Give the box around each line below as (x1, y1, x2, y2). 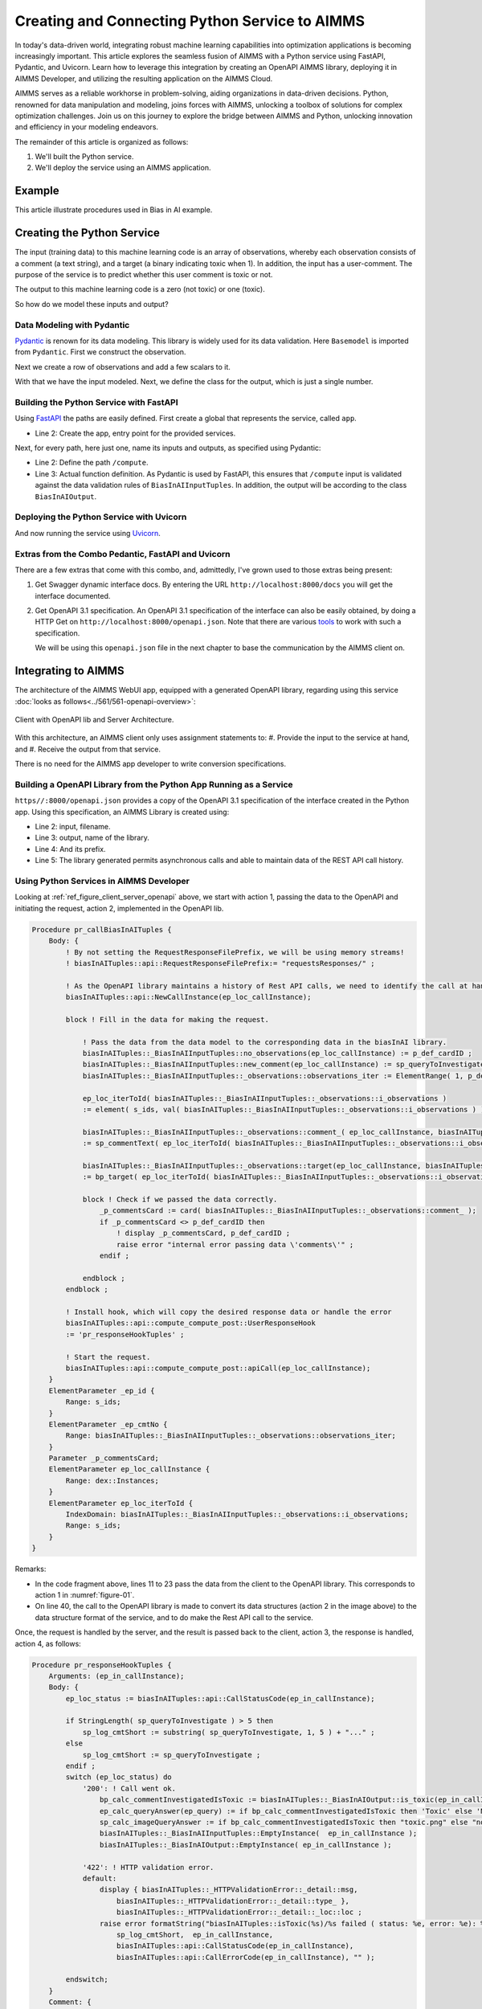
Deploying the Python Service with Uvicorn (14, 511, 187, 522)
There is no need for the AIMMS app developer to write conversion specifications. (14, 759, 287, 769)
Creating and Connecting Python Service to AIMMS (14, 12, 366, 30)
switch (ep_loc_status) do (65, 1773, 172, 1782)
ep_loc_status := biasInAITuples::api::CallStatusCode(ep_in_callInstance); (65, 1694, 375, 1703)
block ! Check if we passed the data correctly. (82, 1195, 278, 1205)
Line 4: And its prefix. (35, 844, 106, 853)
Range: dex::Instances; (65, 1475, 160, 1485)
